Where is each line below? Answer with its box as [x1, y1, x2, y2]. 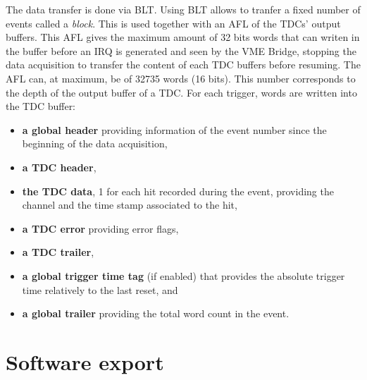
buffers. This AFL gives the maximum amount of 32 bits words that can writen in [6, 30, 360, 44]
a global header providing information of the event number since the [22, 122, 327, 137]
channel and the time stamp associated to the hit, [22, 197, 237, 212]
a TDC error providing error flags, [22, 221, 179, 235]
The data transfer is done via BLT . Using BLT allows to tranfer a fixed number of [6, 2, 361, 16]
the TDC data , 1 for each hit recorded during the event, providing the [22, 183, 334, 198]
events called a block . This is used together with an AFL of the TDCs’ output [6, 16, 341, 30]
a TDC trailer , [22, 245, 94, 259]
